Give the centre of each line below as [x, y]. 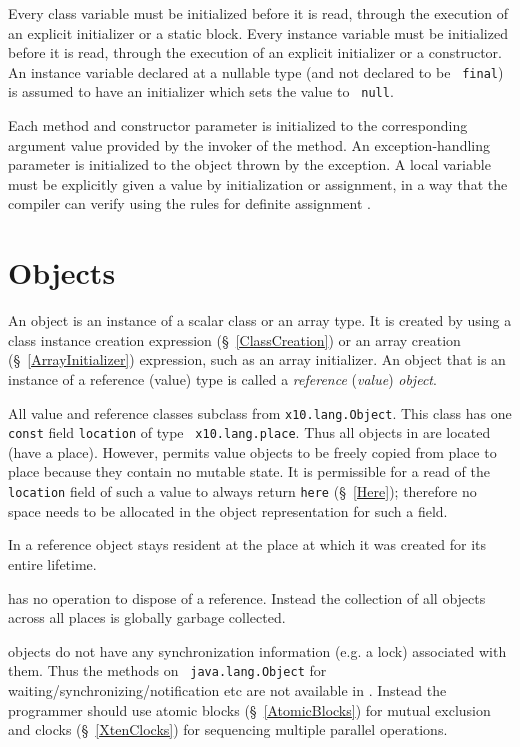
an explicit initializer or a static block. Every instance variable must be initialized [258, 32]
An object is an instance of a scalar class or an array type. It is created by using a [260, 320]
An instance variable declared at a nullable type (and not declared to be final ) [256, 71]
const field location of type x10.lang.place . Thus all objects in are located [249, 432]
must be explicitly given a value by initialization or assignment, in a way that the [258, 183]
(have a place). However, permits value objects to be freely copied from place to [252, 451]
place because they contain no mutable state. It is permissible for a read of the [249, 471]
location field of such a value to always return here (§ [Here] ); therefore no [242, 491]
